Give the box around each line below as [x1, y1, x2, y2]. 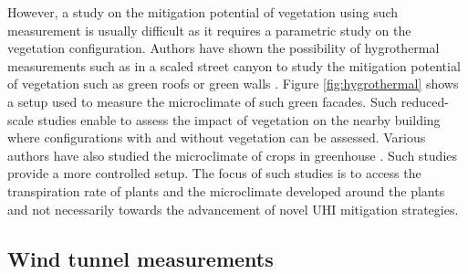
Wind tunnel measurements [7, 244, 274, 272]
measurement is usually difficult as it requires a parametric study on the [7, 20, 411, 39]
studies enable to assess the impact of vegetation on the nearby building [37, 110, 441, 129]
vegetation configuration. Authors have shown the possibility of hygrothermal [7, 38, 440, 58]
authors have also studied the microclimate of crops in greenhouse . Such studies [7, 145, 458, 164]
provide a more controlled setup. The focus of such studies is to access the [7, 163, 421, 183]
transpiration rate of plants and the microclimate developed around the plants [7, 181, 445, 200]
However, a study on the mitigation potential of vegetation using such [7, 3, 399, 21]
